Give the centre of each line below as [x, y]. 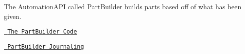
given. [13, 16]
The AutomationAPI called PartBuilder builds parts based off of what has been [123, 6]
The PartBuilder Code [42, 32]
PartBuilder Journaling [46, 46]
